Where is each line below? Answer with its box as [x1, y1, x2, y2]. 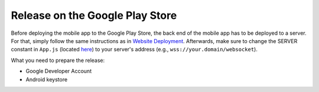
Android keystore [25, 75, 68, 83]
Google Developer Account [25, 68, 92, 75]
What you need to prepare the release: [11, 57, 105, 64]
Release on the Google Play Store [11, 9, 177, 22]
